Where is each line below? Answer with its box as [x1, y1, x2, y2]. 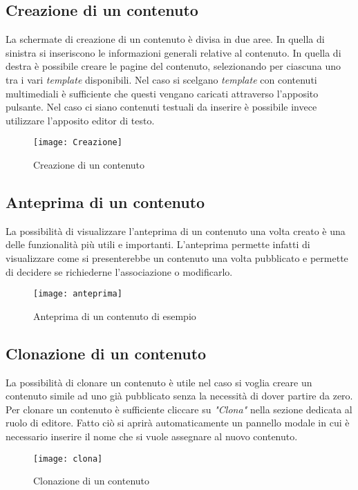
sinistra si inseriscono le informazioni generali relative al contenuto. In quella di [6, 45, 341, 59]
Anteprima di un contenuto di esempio [33, 308, 196, 323]
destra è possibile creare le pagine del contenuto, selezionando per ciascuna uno [6, 59, 341, 73]
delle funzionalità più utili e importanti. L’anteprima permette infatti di [6, 237, 310, 252]
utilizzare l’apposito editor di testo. [6, 113, 155, 127]
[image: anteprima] [33, 289, 122, 299]
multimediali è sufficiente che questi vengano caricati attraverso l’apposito [6, 86, 319, 100]
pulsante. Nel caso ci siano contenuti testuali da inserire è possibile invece [6, 100, 317, 114]
